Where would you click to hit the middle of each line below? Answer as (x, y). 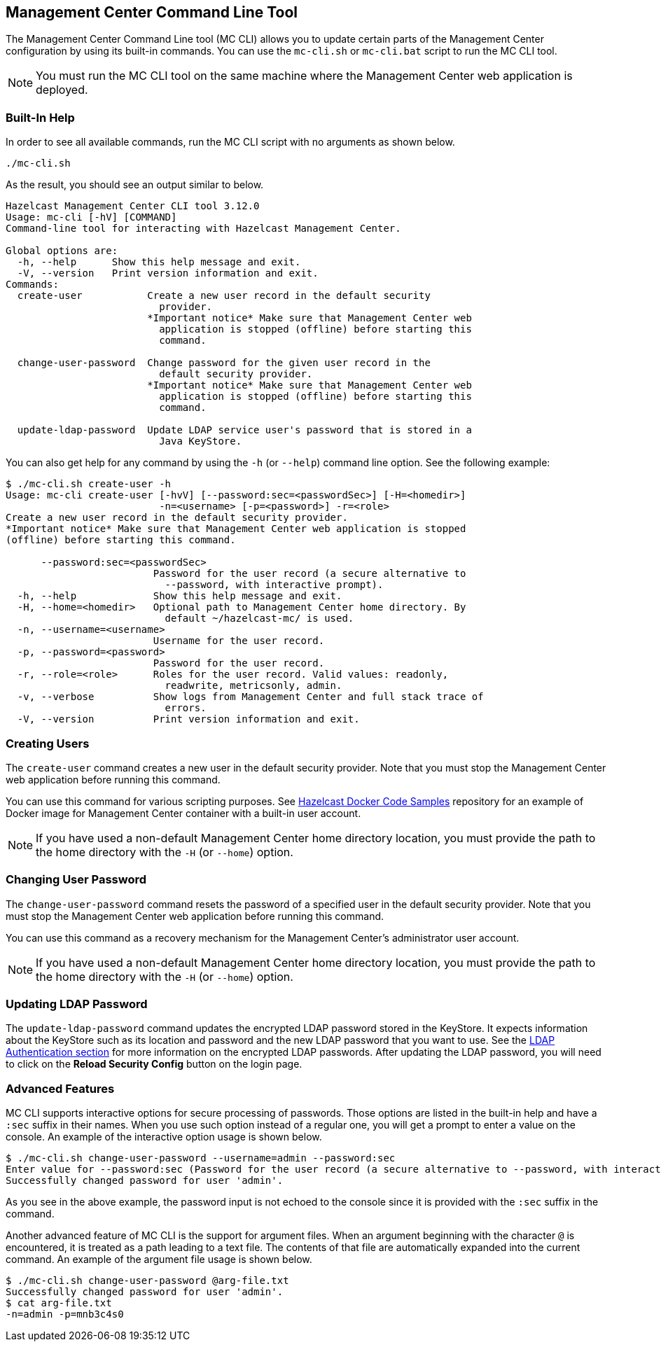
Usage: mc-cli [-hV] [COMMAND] (91, 217)
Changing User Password (76, 880)
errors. (186, 708)
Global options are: (62, 251)
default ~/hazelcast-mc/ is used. (259, 619)
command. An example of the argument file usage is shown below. (159, 1259)
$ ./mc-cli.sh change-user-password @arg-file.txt (147, 1281)
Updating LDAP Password (77, 1004)
